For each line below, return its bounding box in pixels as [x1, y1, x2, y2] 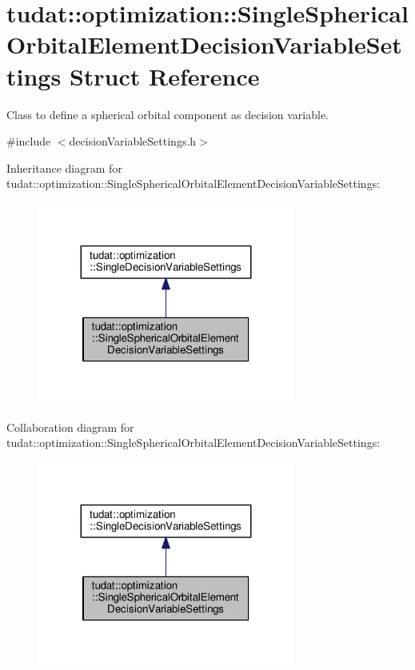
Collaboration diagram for [6, 418, 134, 435]
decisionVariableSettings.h [69, 133, 197, 150]
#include [6, 133, 51, 150]
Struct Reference [69, 59, 260, 92]
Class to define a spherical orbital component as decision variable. [6, 106, 329, 122]
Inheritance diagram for [6, 159, 122, 176]
